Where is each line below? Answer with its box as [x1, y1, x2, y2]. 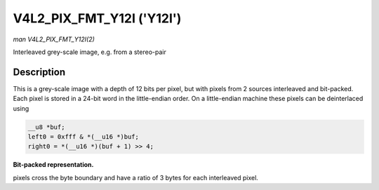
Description [13, 66, 66, 78]
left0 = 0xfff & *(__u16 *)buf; [27, 133, 140, 140]
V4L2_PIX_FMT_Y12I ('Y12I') [13, 11, 182, 26]
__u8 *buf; [27, 123, 65, 131]
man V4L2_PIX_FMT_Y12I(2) [13, 35, 95, 43]
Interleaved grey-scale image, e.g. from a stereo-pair [13, 48, 166, 56]
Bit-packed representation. [13, 161, 94, 169]
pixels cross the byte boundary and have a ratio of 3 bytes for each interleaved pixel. [13, 173, 259, 182]
